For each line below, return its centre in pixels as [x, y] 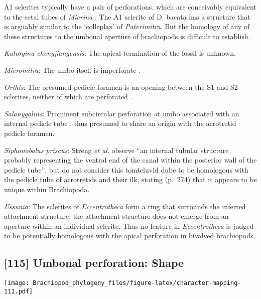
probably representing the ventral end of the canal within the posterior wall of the [130, 160]
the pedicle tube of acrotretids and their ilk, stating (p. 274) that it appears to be [130, 179]
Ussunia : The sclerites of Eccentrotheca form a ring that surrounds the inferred [125, 206]
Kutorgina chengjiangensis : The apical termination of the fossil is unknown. [120, 53]
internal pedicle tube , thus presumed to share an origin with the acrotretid [120, 123]
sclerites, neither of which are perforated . [68, 97]
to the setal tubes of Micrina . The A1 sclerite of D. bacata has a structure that [127, 16]
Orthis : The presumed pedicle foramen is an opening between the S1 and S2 [121, 87]
